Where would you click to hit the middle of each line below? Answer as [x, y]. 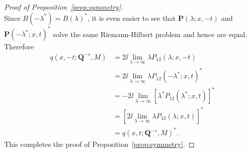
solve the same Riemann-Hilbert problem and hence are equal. [150, 34]
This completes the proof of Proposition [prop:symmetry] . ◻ [99, 144]
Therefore [19, 47]
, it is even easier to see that [132, 18]
